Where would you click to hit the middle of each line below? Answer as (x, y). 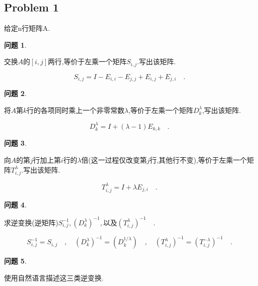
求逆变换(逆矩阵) (31, 222)
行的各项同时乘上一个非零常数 (75, 110)
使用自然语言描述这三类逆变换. (54, 277)
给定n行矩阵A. (27, 28)
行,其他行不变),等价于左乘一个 (198, 160)
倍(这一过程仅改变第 (114, 160)
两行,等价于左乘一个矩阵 (87, 61)
